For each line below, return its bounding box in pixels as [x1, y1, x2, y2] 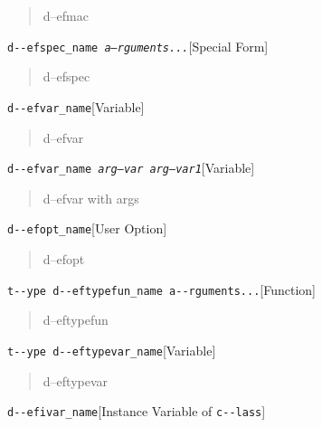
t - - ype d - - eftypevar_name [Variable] [7, 340, 216, 359]
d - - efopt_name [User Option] [7, 219, 167, 238]
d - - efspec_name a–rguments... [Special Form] [7, 36, 269, 55]
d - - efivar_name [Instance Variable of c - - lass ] [7, 402, 266, 421]
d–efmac [43, 6, 89, 24]
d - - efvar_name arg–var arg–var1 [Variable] [7, 158, 255, 177]
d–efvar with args [43, 188, 139, 207]
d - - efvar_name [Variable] [7, 97, 145, 116]
